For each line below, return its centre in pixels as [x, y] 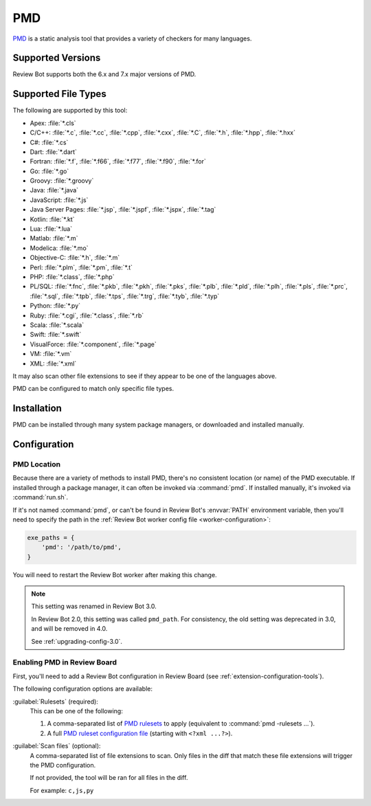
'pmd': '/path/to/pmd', [81, 547]
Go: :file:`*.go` [49, 171]
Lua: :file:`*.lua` [51, 229]
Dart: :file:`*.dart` [53, 152]
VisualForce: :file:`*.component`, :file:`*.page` [93, 344]
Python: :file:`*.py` [55, 306]
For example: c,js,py [62, 790]
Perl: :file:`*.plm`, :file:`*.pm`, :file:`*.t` [81, 267]
